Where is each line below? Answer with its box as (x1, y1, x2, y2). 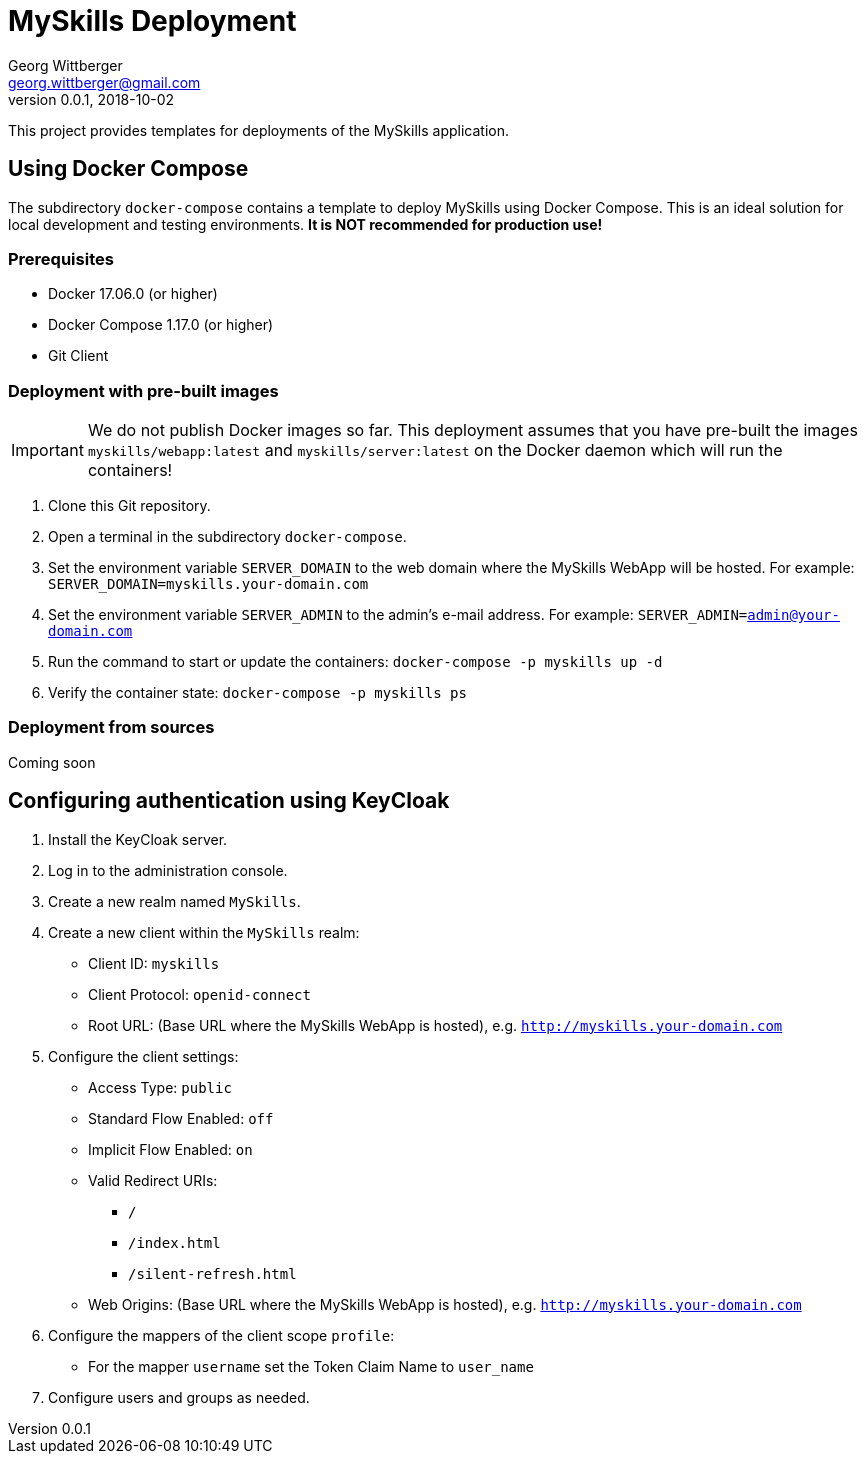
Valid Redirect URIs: (88, 1171, 218, 1189)
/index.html (128, 1234, 221, 1251)
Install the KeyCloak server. (48, 830, 228, 848)
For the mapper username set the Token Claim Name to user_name (88, 1357, 534, 1375)
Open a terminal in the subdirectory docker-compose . (48, 528, 407, 546)
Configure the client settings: (48, 1047, 239, 1065)
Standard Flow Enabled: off (88, 1109, 274, 1127)
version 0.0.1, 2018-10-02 (8, 90, 175, 108)
